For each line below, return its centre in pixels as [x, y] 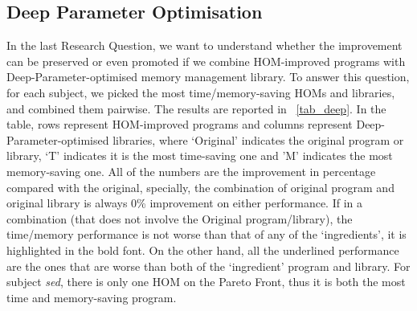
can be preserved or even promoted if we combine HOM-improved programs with [206, 61]
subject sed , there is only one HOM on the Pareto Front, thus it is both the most [206, 282]
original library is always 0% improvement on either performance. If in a [184, 203]
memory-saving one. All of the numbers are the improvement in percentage [191, 171]
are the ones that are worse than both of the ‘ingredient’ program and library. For [208, 266]
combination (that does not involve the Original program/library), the [180, 218]
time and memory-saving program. [92, 297]
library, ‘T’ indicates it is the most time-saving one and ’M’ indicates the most [200, 155]
